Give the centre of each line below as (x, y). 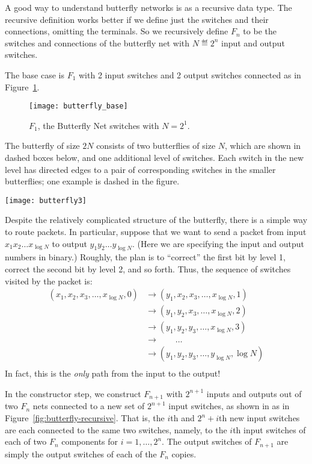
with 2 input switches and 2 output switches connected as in (190, 74)
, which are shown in (263, 146)
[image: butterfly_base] (78, 106)
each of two (26, 441)
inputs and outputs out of (254, 393)
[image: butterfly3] (46, 200)
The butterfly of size (42, 146)
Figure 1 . (22, 86)
